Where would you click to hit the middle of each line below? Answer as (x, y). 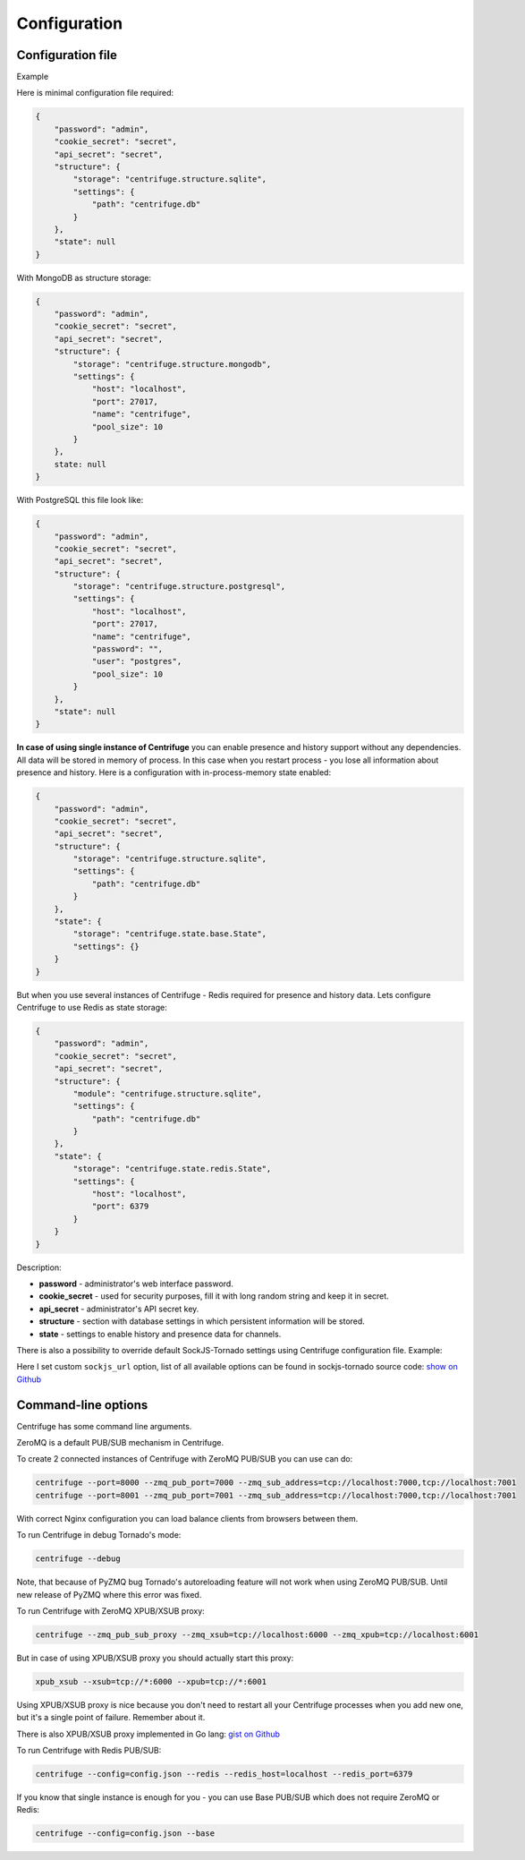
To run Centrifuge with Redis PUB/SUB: (89, 1751)
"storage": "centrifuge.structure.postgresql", (179, 587)
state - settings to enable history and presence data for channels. (160, 1334)
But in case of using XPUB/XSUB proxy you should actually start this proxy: (155, 1658)
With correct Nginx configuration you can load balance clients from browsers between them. (187, 1518)
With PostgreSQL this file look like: (80, 500)
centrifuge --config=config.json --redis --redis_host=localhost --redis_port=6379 (224, 1774)
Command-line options (82, 1405)
